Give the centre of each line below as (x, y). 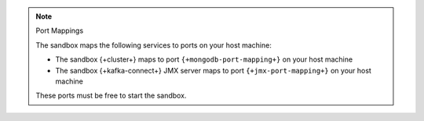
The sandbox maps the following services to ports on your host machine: (154, 45)
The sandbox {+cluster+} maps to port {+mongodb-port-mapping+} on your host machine (204, 59)
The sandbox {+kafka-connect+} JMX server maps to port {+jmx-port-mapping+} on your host (214, 70)
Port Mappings (60, 30)
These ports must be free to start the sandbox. (111, 96)
